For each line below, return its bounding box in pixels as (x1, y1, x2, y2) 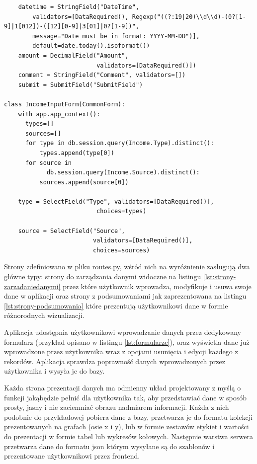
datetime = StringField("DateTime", (18, 3, 140, 10)
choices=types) (96, 208, 147, 215)
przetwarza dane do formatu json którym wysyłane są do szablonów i (4, 441, 215, 451)
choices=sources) (92, 246, 150, 254)
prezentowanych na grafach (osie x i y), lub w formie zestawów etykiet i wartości (4, 421, 249, 432)
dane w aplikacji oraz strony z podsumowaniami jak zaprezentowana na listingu (4, 291, 247, 301)
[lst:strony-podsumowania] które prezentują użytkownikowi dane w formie (4, 300, 228, 310)
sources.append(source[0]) (39, 178, 129, 186)
